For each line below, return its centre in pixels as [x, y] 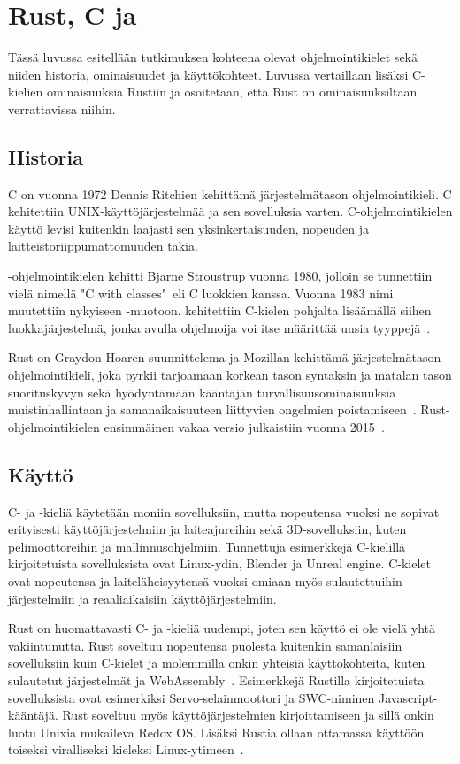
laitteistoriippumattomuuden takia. [103, 246]
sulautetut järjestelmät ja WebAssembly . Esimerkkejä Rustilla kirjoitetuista [216, 679]
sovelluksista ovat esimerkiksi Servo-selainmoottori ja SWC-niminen [192, 697]
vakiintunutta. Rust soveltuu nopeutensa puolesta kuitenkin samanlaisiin [205, 645]
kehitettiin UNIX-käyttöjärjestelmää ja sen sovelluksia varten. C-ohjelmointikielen [230, 211]
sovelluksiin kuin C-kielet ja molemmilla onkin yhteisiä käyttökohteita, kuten [217, 663]
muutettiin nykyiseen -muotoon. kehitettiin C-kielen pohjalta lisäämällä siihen [220, 310]
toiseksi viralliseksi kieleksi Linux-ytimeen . [126, 749]
